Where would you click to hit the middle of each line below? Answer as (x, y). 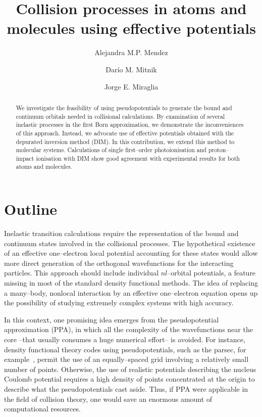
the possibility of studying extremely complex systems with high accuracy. (119, 303)
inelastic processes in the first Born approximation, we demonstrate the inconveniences (130, 125)
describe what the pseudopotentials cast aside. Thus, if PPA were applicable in (126, 388)
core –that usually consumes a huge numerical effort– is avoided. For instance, (125, 339)
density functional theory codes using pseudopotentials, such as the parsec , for (125, 349)
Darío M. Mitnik (131, 69)
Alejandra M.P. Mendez (131, 52)
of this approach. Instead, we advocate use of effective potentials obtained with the (125, 133)
